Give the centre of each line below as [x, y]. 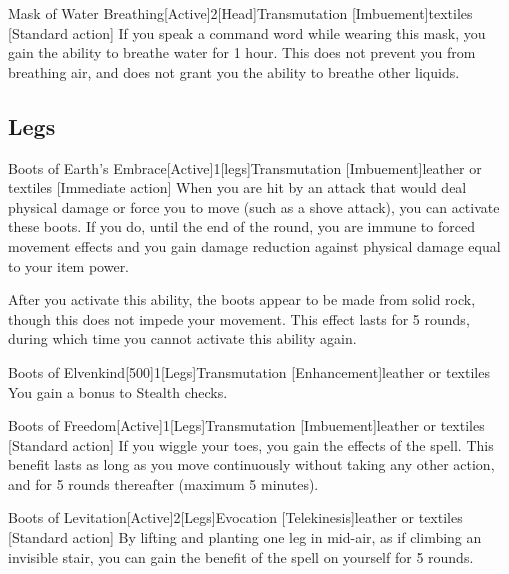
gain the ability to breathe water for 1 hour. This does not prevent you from [242, 52]
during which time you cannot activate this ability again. [182, 338]
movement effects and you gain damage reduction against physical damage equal [254, 245]
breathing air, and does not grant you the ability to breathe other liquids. [234, 71]
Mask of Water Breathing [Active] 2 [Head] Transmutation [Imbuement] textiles [240, 13]
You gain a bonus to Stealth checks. [118, 391]
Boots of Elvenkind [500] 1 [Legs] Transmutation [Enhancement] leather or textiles [249, 371]
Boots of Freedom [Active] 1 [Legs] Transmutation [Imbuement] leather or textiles [246, 425]
